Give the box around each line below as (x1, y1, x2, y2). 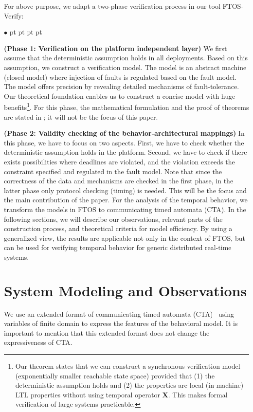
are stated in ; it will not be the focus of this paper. (4, 111, 158, 122)
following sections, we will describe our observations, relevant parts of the (4, 214, 223, 224)
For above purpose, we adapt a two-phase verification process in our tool (4, 1, 220, 11)
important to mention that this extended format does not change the (4, 327, 210, 338)
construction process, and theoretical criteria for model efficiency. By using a (4, 223, 233, 233)
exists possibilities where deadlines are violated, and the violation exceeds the (4, 156, 235, 166)
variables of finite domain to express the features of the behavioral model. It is (4, 318, 238, 328)
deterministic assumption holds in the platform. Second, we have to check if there (4, 147, 247, 157)
